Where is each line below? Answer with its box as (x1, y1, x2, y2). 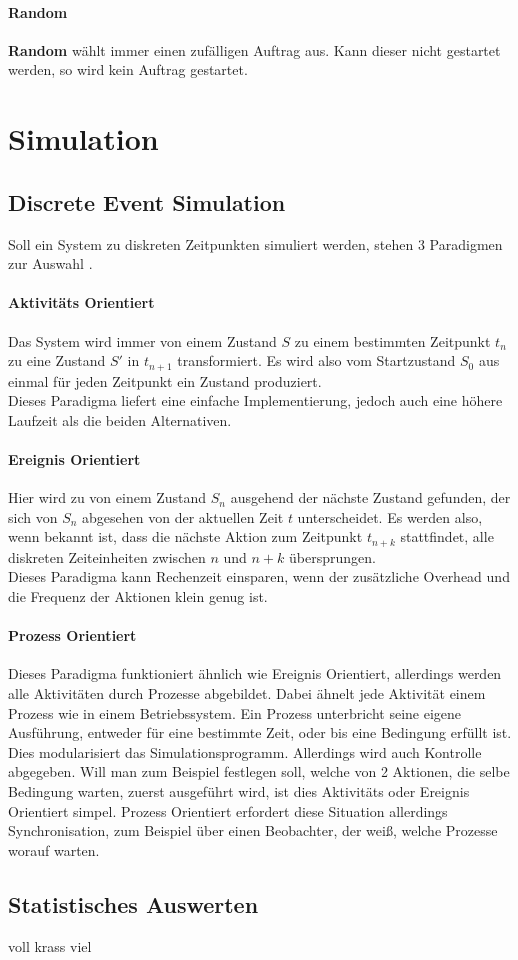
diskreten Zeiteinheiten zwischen (8, 546, 206, 567)
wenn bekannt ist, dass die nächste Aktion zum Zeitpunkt (8, 526, 363, 547)
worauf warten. (8, 839, 100, 860)
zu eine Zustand (8, 350, 106, 371)
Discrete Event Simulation (8, 186, 286, 217)
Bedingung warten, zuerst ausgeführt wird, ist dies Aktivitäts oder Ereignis (8, 780, 470, 801)
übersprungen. (288, 546, 376, 567)
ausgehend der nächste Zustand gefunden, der (230, 487, 511, 508)
